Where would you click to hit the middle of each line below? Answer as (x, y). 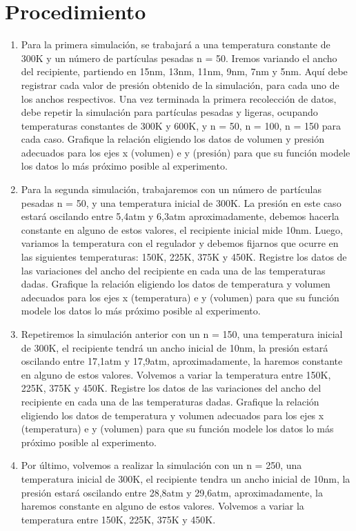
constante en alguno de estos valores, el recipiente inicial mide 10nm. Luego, (182, 229)
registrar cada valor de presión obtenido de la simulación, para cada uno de (180, 84)
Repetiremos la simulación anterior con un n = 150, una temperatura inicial (182, 334)
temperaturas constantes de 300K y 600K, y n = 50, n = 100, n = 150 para (181, 125)
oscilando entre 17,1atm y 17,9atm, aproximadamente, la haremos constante (182, 361)
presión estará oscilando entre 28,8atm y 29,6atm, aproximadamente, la (172, 492)
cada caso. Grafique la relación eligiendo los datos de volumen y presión (172, 139)
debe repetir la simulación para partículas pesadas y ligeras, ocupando (169, 112)
